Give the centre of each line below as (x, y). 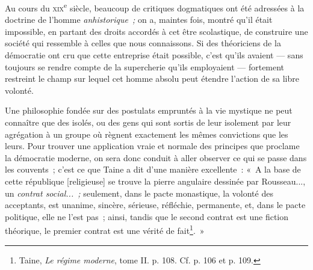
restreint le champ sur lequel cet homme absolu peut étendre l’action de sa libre (152, 78)
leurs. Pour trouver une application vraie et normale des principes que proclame (152, 146)
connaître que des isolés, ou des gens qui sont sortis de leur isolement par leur (148, 122)
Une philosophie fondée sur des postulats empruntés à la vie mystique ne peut (149, 110)
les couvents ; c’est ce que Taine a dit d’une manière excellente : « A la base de (153, 169)
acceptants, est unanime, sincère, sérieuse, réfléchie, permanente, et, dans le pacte (155, 205)
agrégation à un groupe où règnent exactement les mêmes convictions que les (147, 134)
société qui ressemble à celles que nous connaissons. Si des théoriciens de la (143, 43)
